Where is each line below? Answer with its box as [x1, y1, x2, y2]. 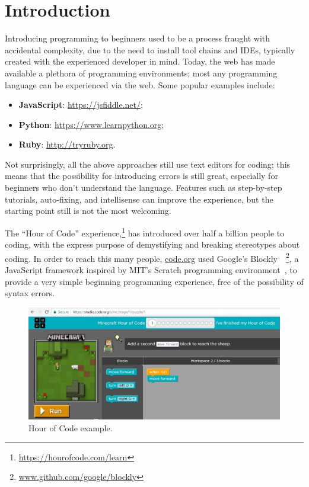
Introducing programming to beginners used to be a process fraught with [5, 32, 270, 44]
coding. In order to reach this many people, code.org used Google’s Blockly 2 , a [5, 250, 299, 264]
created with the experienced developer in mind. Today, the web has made [5, 55, 275, 68]
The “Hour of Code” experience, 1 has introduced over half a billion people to [5, 225, 285, 239]
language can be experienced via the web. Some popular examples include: [5, 78, 275, 91]
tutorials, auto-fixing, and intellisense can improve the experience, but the [5, 193, 273, 205]
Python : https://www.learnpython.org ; [18, 118, 164, 130]
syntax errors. [5, 287, 55, 299]
